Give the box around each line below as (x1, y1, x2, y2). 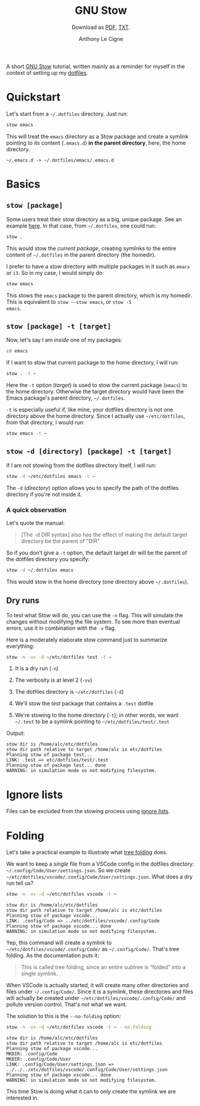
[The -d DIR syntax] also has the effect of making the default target (20, 531, 187, 538)
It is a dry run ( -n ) (14, 665, 59, 672)
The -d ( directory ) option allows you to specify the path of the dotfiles (6, 484, 179, 491)
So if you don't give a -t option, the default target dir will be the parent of (6, 549, 187, 556)
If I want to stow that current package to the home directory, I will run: (6, 359, 179, 366)
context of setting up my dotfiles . (6, 69, 88, 76)
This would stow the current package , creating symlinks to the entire (6, 245, 177, 252)
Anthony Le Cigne (79, 35, 123, 42)
